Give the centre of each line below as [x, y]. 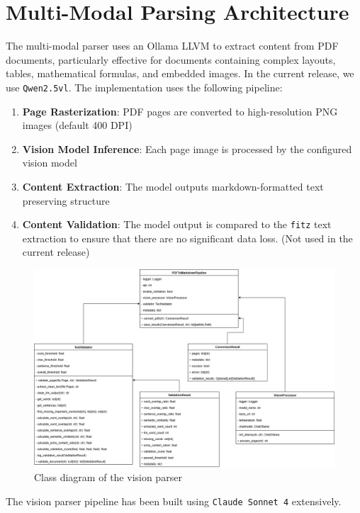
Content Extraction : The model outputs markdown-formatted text [173, 186]
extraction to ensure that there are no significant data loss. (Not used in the [187, 238]
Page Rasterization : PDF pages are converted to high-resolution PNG [180, 111]
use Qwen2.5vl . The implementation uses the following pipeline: [144, 87]
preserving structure [66, 200]
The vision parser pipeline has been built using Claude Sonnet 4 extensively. [174, 501]
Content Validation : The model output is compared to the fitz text [177, 224]
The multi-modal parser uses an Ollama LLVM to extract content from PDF [172, 46]
